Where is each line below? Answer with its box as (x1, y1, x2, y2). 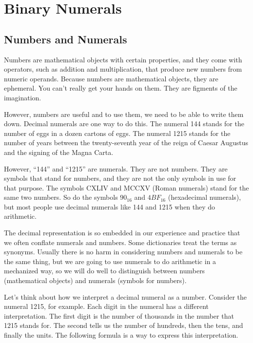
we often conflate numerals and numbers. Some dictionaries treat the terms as (4, 237, 237, 247)
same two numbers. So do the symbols (4, 192, 118, 202)
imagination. (4, 92, 41, 102)
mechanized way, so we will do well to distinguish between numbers (4, 266, 205, 276)
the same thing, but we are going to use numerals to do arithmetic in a (4, 256, 216, 266)
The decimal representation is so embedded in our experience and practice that (4, 228, 240, 238)
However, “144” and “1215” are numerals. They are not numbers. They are (4, 163, 228, 173)
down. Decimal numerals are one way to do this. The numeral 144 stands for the (4, 118, 244, 129)
